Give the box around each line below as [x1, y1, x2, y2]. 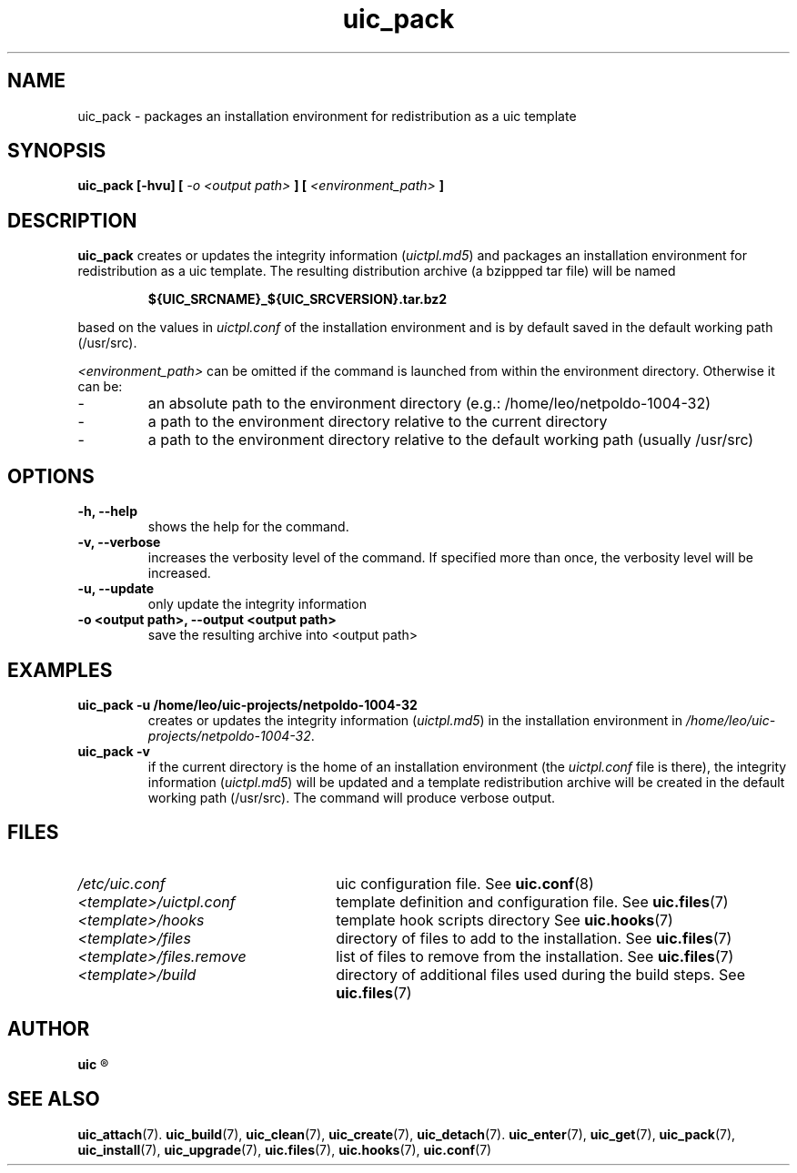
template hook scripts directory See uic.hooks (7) [336, 910, 673, 929]
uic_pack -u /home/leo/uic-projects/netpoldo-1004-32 [77, 696, 418, 713]
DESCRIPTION [7, 208, 137, 232]
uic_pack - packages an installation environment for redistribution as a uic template [77, 107, 577, 124]
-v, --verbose [77, 534, 161, 551]
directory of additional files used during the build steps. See [336, 965, 745, 984]
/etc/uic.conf [77, 874, 166, 893]
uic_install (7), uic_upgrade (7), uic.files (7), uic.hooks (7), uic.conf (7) [77, 1141, 492, 1158]
